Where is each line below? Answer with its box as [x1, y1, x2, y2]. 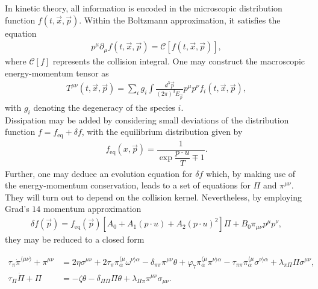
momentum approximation [43, 202, 142, 215]
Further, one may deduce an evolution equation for [5, 167, 193, 179]
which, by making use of [205, 167, 296, 179]
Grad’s [5, 202, 30, 215]
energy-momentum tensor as [5, 66, 109, 79]
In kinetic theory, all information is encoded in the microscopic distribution [5, 2, 282, 14]
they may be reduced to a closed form [5, 233, 145, 246]
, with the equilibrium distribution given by [81, 125, 243, 138]
